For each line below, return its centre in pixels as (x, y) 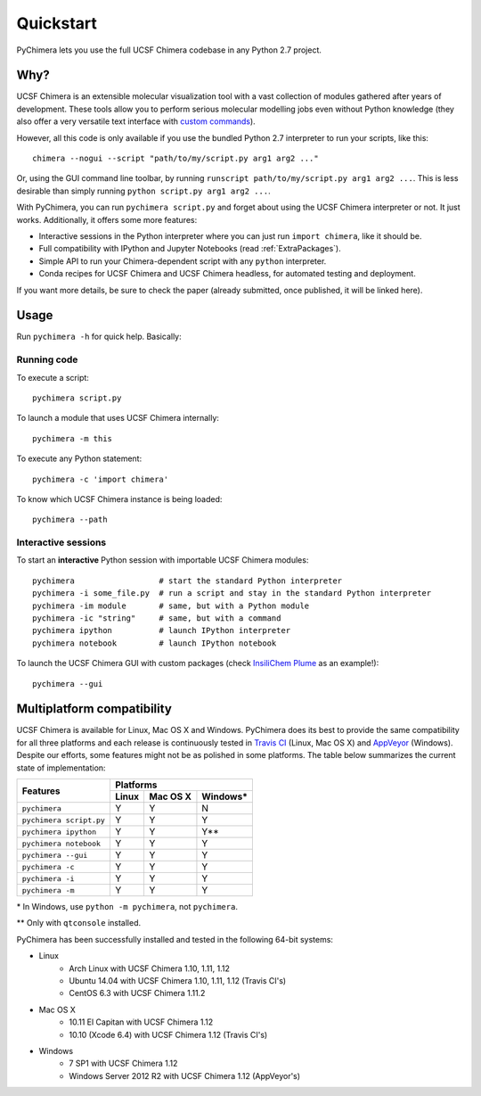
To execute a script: (53, 377)
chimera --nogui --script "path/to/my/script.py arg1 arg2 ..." (176, 159)
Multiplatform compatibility (94, 709)
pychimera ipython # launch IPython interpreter (162, 630)
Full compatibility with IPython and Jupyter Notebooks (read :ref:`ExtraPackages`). (190, 249)
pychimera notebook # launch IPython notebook (155, 643)
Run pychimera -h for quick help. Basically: (99, 337)
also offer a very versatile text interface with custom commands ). (136, 121)
